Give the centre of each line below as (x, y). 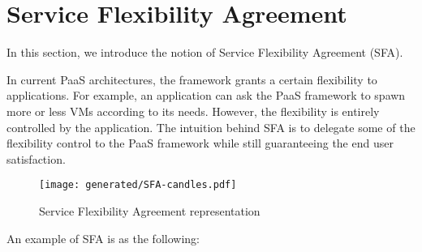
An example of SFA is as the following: (103, 238)
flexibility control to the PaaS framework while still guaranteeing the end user (200, 143)
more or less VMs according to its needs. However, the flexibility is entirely (193, 111)
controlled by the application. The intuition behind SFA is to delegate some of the (211, 127)
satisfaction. (36, 158)
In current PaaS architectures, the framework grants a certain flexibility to (192, 79)
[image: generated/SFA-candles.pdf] (138, 185)
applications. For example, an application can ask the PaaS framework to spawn (206, 95)
